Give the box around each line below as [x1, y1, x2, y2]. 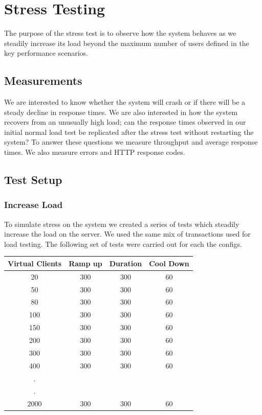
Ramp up [69, 258, 102, 268]
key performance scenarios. [4, 48, 88, 58]
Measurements [4, 73, 82, 88]
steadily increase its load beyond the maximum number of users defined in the [4, 37, 249, 48]
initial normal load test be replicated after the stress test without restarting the [4, 126, 254, 137]
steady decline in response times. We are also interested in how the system [4, 106, 238, 117]
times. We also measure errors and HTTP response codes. [4, 147, 185, 157]
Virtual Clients [8, 258, 62, 268]
